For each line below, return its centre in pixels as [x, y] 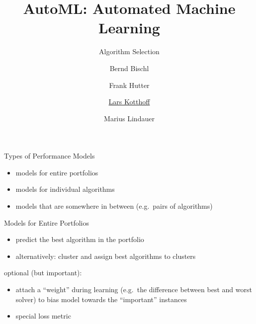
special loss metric [43, 316]
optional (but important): [43, 273]
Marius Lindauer [129, 118]
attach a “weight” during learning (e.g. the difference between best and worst [134, 289]
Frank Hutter [129, 85]
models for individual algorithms [65, 189]
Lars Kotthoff [129, 102]
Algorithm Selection [129, 51]
